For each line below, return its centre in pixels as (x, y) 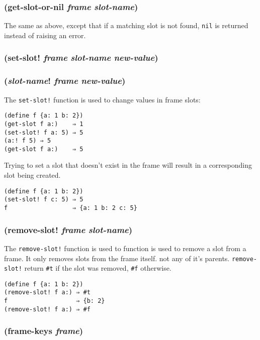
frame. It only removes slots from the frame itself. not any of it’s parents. (117, 258)
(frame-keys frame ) (44, 331)
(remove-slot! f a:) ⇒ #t (47, 293)
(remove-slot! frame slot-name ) (68, 229)
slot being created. (32, 175)
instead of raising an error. (45, 35)
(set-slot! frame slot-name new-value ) (81, 58)
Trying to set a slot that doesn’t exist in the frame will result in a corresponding (128, 165)
